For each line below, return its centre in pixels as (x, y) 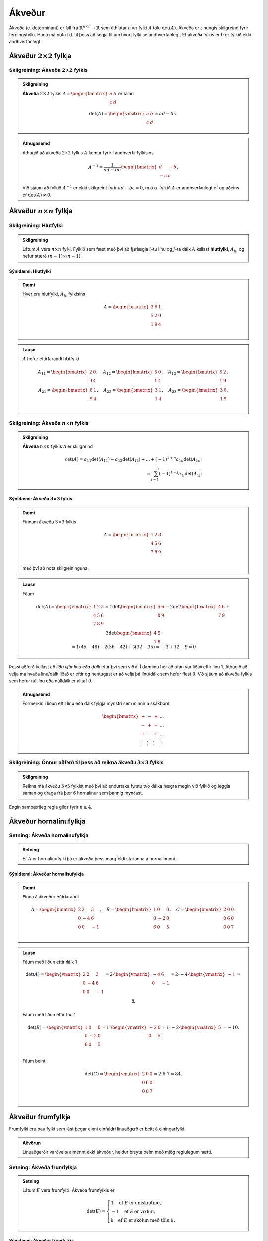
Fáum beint (34, 1061)
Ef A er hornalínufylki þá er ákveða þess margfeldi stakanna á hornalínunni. (99, 859)
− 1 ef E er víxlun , (134, 1211)
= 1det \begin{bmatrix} (131, 607)
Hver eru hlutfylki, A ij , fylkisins (54, 294)
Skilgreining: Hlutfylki (36, 226)
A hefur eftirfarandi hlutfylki (51, 359)
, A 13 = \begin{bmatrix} (190, 372)
